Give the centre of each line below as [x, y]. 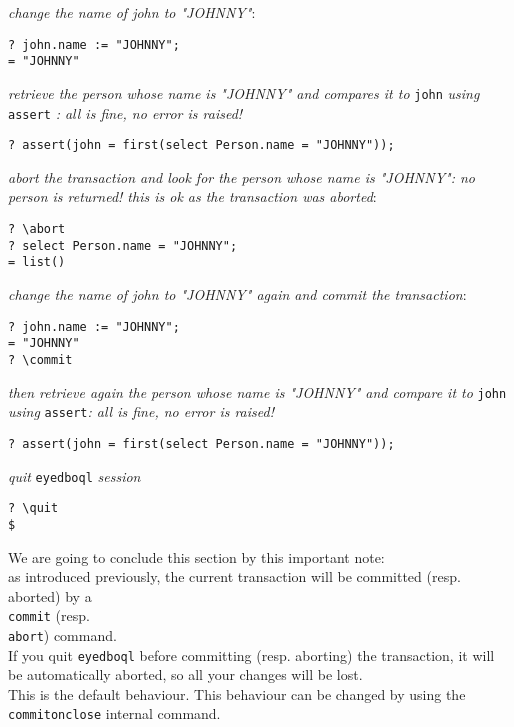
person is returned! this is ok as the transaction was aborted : [192, 196]
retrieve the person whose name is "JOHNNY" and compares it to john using [244, 92]
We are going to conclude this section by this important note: [196, 556]
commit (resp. [49, 615]
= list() [37, 262]
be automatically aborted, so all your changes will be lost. [185, 674]
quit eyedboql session [74, 475]
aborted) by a [50, 595]
